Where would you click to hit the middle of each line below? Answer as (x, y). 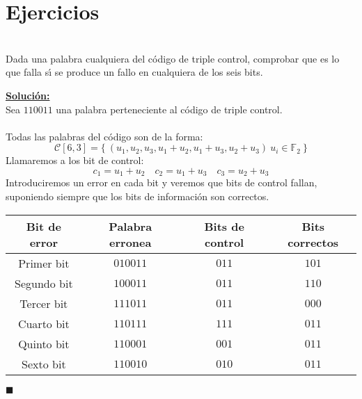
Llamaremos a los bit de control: (75, 160)
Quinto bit (44, 343)
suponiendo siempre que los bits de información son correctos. (137, 196)
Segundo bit (44, 283)
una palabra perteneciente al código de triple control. (169, 109)
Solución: (28, 95)
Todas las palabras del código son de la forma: (104, 136)
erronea (131, 242)
